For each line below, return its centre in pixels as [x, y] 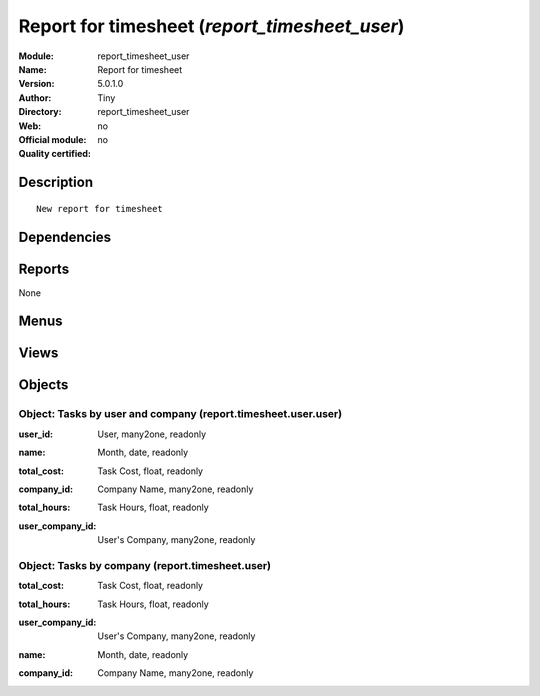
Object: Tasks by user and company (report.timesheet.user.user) [180, 414]
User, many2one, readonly [152, 434]
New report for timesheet [100, 208]
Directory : [40, 112]
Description [56, 182]
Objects [43, 385]
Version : [36, 84]
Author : [35, 97]
